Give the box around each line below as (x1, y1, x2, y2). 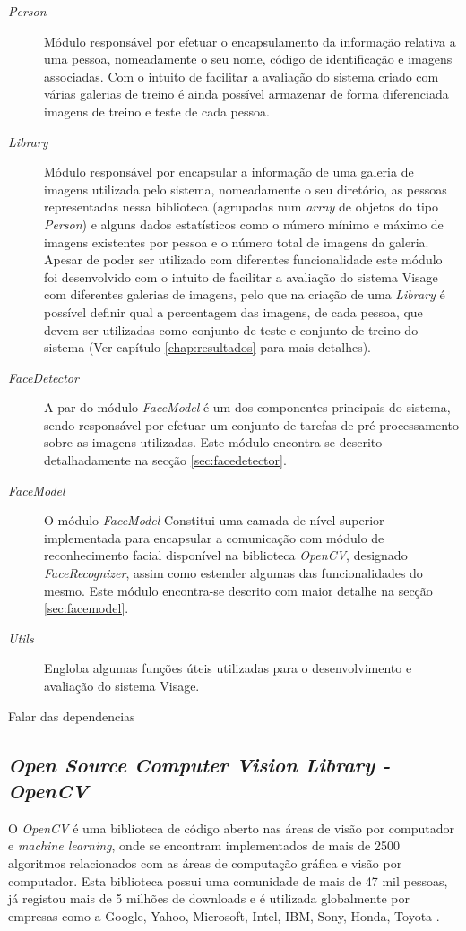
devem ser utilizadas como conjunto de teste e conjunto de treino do (44, 320, 419, 339)
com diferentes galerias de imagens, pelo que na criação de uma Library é (44, 285, 445, 304)
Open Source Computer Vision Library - (8, 750, 391, 778)
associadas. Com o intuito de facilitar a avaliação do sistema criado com (44, 66, 439, 85)
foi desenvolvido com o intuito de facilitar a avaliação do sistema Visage (44, 267, 438, 286)
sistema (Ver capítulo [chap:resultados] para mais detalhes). (44, 338, 371, 357)
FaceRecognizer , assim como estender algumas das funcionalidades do (44, 564, 423, 582)
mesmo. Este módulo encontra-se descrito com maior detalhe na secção (44, 581, 433, 599)
